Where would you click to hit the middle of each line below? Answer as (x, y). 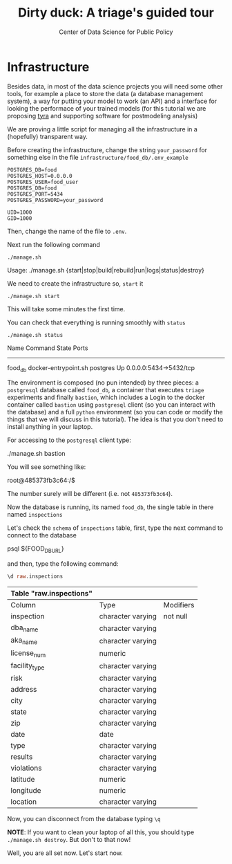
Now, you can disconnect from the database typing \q (84, 818)
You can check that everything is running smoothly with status (96, 322)
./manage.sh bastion (36, 454)
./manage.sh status (35, 335)
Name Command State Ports (48, 348)
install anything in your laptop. (50, 427)
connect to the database (42, 535)
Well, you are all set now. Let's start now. (65, 853)
